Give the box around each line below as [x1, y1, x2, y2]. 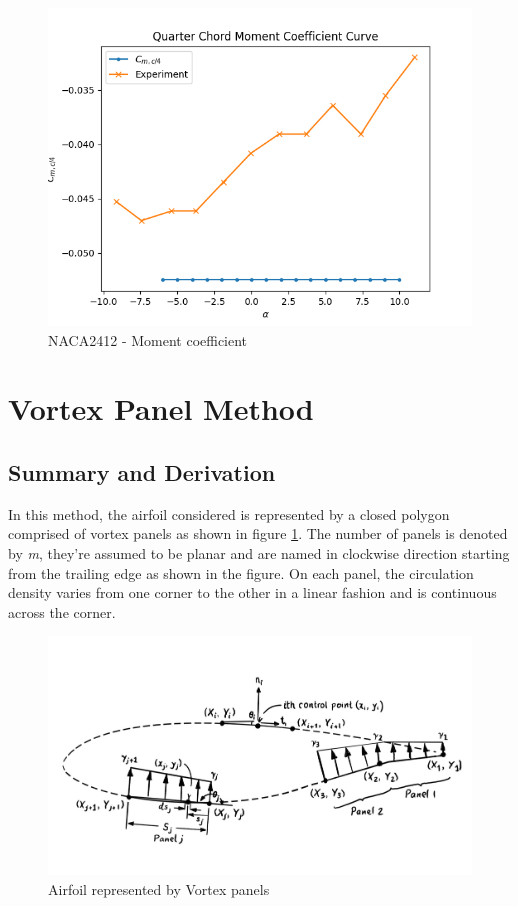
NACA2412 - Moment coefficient [48, 329, 248, 350]
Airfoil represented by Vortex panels [48, 878, 270, 899]
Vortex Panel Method [8, 388, 314, 429]
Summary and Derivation [8, 456, 276, 487]
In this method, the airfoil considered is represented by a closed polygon [8, 503, 450, 524]
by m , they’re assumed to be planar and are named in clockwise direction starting [8, 542, 510, 563]
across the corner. [8, 601, 116, 622]
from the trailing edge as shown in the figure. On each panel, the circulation [8, 562, 474, 583]
